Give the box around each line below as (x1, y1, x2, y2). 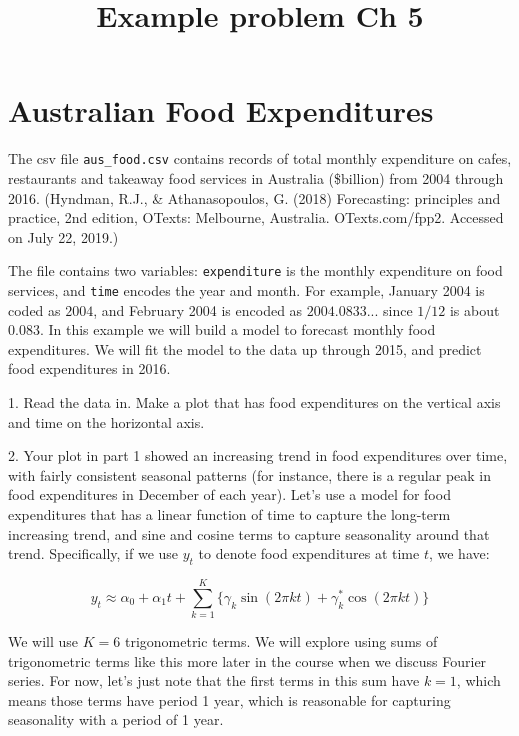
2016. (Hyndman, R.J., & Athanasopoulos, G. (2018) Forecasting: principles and (8, 187, 501, 208)
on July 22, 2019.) (8, 226, 119, 247)
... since (366, 299, 413, 320)
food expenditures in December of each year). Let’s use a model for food (8, 484, 451, 505)
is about (449, 299, 500, 320)
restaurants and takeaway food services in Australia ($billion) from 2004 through (8, 167, 504, 188)
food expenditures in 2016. (8, 358, 171, 379)
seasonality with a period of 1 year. (8, 709, 224, 730)
